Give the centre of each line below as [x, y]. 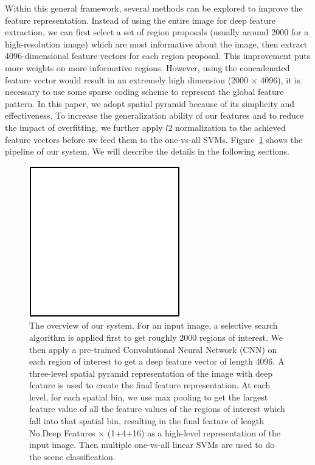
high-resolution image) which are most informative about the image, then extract [156, 44]
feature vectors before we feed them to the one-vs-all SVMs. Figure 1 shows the [154, 139]
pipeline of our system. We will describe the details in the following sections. [147, 151]
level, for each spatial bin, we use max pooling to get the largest [149, 397]
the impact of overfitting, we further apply [84, 127]
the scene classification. [72, 456]
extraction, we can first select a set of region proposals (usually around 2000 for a [157, 32]
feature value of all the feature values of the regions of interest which [157, 409]
